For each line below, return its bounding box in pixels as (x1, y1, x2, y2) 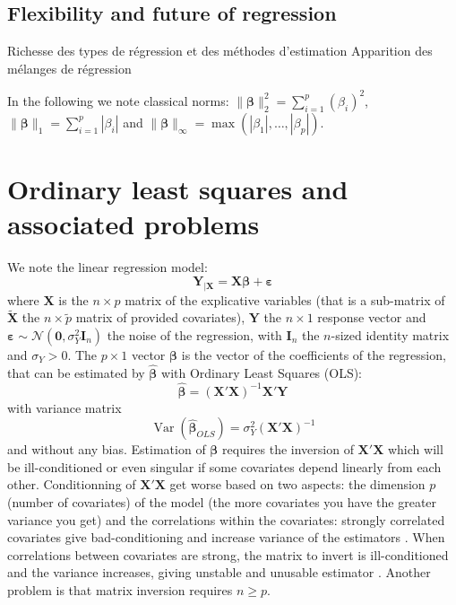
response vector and (317, 308, 426, 327)
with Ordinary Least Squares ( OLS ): (161, 363, 363, 381)
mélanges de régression (7, 58, 132, 77)
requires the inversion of (222, 440, 354, 459)
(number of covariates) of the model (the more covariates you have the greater (7, 493, 437, 511)
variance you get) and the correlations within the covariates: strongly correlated (7, 510, 445, 529)
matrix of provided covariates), (75, 308, 245, 327)
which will (387, 440, 443, 459)
